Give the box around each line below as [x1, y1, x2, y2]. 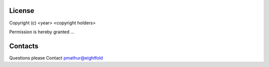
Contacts [9, 42, 39, 50]
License [9, 6, 34, 15]
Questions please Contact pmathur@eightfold [9, 55, 103, 61]
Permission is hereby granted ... [9, 29, 75, 35]
